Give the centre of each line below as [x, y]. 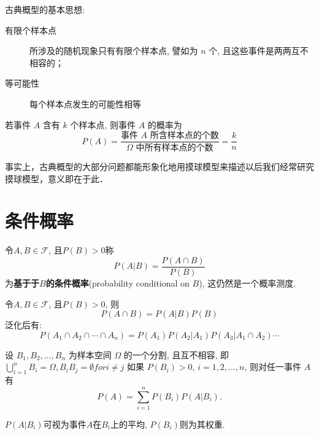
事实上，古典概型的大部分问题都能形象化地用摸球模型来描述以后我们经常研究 [159, 167]
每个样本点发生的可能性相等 [85, 103]
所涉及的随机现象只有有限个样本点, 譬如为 [114, 51]
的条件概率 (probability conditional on [117, 283]
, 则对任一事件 [273, 367]
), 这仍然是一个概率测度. [248, 283]
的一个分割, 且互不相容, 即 [176, 354]
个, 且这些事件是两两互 [254, 51]
